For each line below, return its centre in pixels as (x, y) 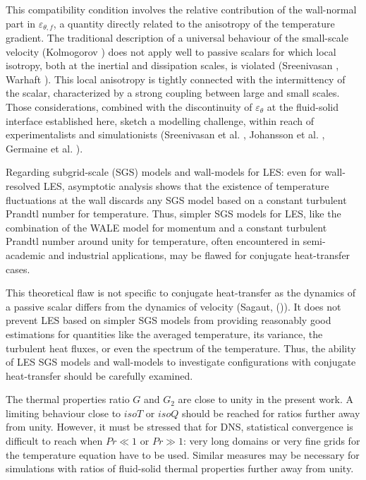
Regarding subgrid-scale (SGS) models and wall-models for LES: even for (164, 172)
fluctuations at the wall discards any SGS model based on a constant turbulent (176, 199)
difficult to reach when (54, 441)
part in (21, 23)
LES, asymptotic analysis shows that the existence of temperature (186, 185)
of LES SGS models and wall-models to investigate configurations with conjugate (181, 362)
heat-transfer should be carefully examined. (99, 375)
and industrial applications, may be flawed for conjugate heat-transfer (199, 254)
